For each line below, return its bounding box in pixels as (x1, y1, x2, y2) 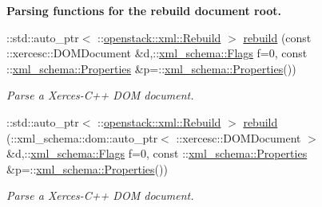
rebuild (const (243, 29, 312, 45)
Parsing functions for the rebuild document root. (6, 2, 282, 18)
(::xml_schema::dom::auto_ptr (6, 129, 158, 146)
